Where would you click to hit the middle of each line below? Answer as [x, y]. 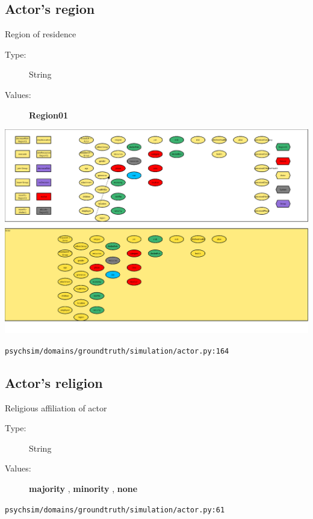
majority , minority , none [83, 488]
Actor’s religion [54, 382]
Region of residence [41, 34]
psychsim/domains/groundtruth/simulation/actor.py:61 [115, 510]
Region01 [49, 115]
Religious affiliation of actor [56, 407]
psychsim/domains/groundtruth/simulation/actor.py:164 [117, 351]
